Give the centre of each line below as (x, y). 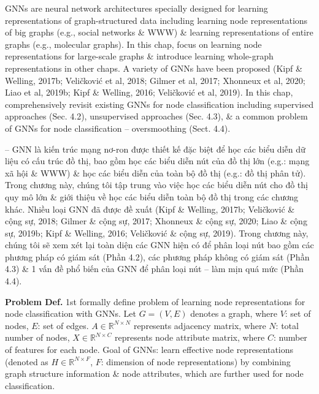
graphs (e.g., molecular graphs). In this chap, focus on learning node (133, 44)
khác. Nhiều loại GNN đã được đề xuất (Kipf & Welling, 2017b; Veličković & (150, 209)
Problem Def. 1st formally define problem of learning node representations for (155, 301)
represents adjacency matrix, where (200, 325)
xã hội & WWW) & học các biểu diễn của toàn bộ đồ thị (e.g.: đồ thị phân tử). (156, 172)
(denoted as (27, 361)
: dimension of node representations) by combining (196, 361)
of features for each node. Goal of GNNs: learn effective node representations (149, 350)
